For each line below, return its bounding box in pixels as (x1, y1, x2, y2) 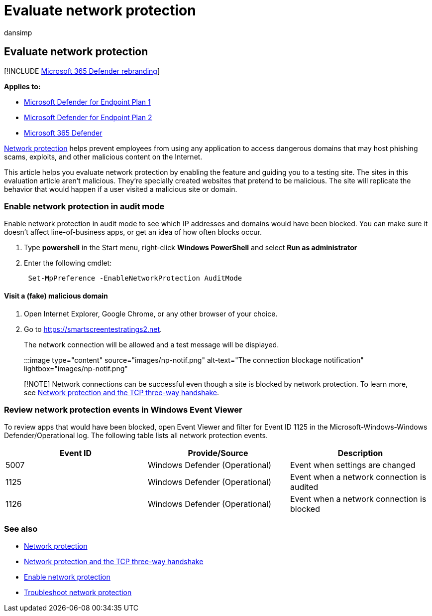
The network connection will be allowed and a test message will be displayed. (24, 340, 279, 349)
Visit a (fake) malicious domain (4, 291, 108, 300)
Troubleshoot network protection (24, 588, 132, 597)
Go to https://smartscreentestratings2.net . (24, 324, 162, 333)
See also (4, 523, 38, 534)
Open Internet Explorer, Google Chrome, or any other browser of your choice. (24, 309, 278, 318)
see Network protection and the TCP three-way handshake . (24, 388, 219, 397)
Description (337, 448, 383, 459)
